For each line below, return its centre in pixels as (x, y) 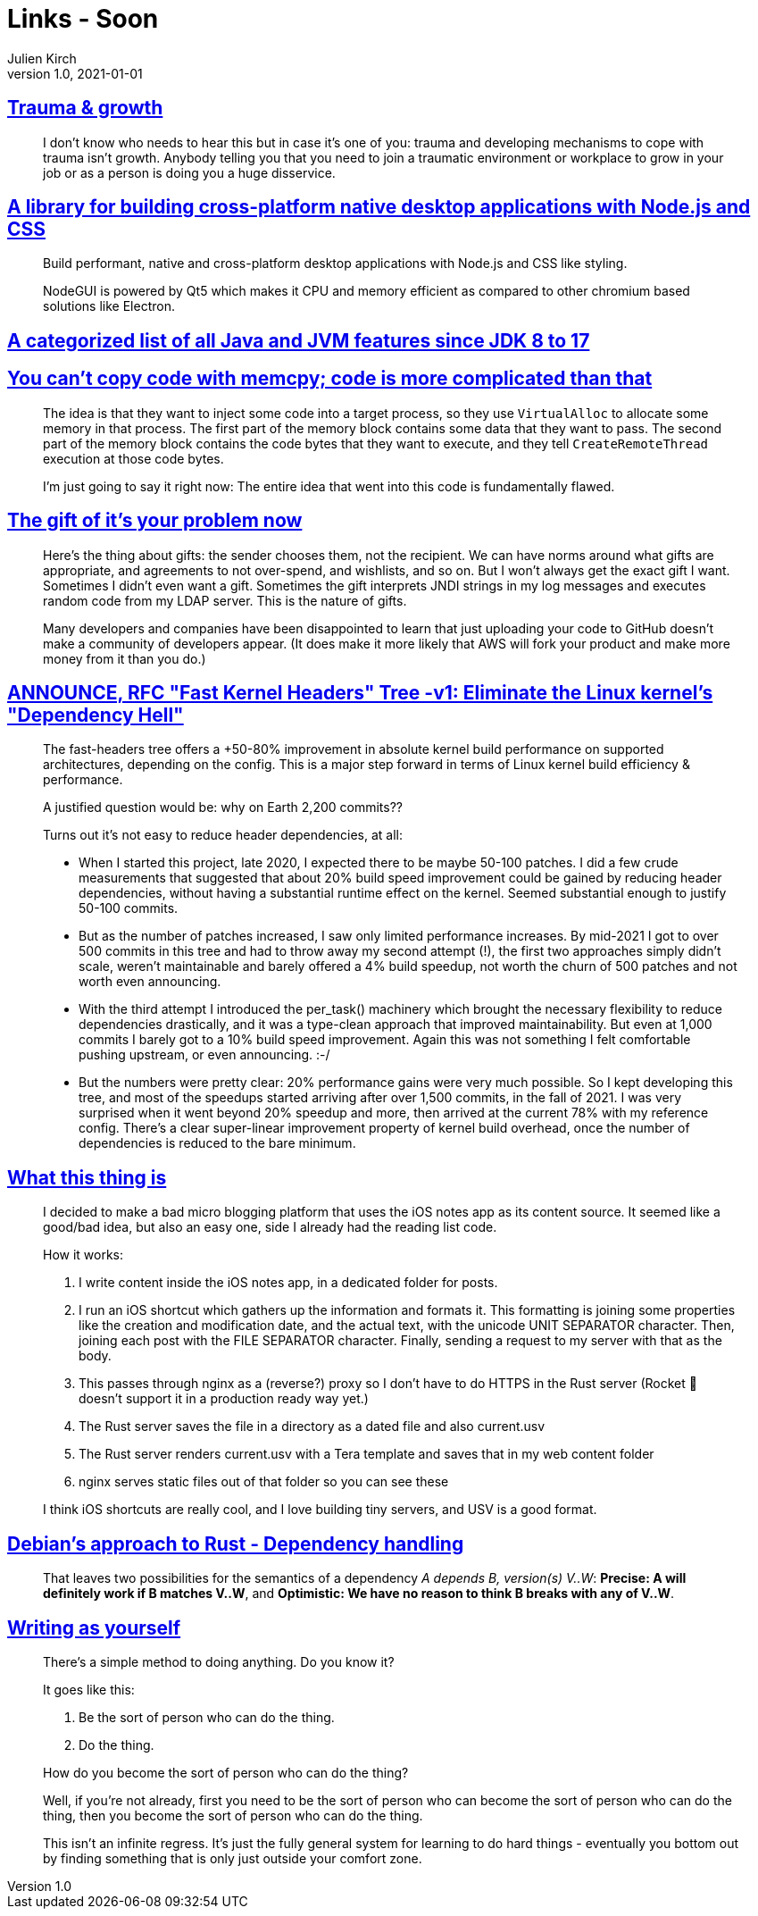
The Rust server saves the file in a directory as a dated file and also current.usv (312, 1427)
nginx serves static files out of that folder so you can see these (264, 1482)
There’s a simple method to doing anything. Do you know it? (219, 1661)
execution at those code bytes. (133, 458)
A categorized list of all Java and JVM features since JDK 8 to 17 (299, 340)
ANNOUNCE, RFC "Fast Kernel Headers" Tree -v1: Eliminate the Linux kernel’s (360, 692)
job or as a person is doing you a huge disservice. (189, 172)
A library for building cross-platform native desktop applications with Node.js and (379, 207)
